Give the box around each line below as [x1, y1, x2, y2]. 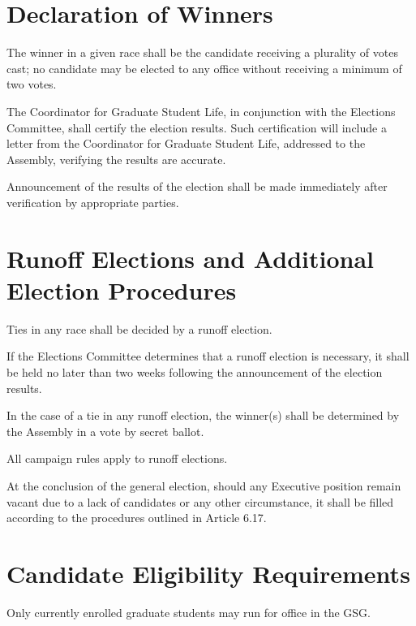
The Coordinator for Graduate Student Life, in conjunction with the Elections [6, 102, 396, 119]
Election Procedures [6, 273, 237, 306]
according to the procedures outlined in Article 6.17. [6, 509, 267, 526]
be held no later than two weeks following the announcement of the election [6, 363, 383, 380]
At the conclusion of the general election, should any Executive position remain [6, 477, 401, 494]
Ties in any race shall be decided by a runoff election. [6, 320, 272, 337]
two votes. [6, 76, 57, 93]
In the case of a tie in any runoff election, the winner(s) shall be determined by [6, 407, 400, 424]
